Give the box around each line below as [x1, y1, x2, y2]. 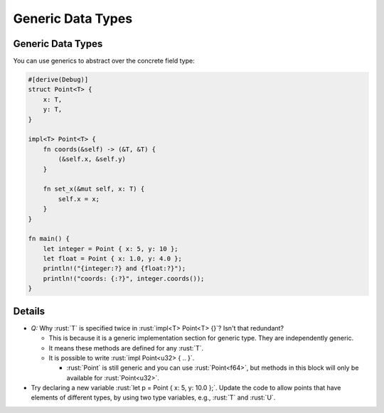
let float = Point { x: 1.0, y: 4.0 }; [43, 254, 183, 263]
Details [13, 305, 46, 317]
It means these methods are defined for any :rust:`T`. [48, 343, 204, 352]
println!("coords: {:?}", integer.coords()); [43, 274, 205, 282]
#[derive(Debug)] [28, 75, 89, 84]
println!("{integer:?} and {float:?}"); [43, 264, 186, 273]
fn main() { [28, 235, 70, 243]
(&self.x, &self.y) [58, 155, 126, 163]
